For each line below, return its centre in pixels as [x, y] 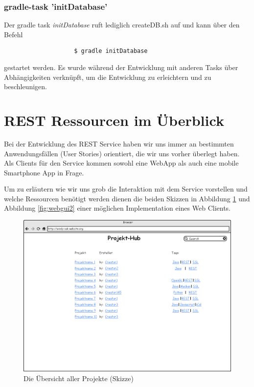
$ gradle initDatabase [111, 51]
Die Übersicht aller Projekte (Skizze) [79, 378]
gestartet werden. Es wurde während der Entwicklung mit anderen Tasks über [121, 67]
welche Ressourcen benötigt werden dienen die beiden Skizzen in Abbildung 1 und [127, 198]
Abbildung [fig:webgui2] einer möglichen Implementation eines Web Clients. [117, 208]
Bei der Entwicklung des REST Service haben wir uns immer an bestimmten [119, 143]
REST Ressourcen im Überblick [114, 120]
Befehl [13, 34]
